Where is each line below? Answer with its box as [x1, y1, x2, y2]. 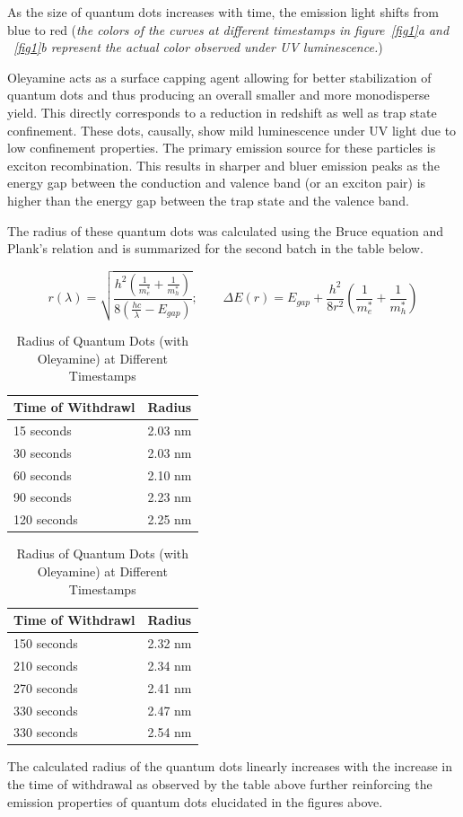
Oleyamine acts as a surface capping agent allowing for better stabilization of [7, 67, 432, 86]
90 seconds [13, 488, 72, 506]
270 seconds [13, 678, 78, 697]
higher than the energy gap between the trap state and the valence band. [7, 190, 409, 209]
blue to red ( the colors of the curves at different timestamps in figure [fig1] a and [7, 20, 450, 39]
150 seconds [13, 633, 78, 652]
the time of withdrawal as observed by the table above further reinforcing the [7, 775, 432, 794]
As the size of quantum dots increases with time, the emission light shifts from [7, 3, 439, 21]
